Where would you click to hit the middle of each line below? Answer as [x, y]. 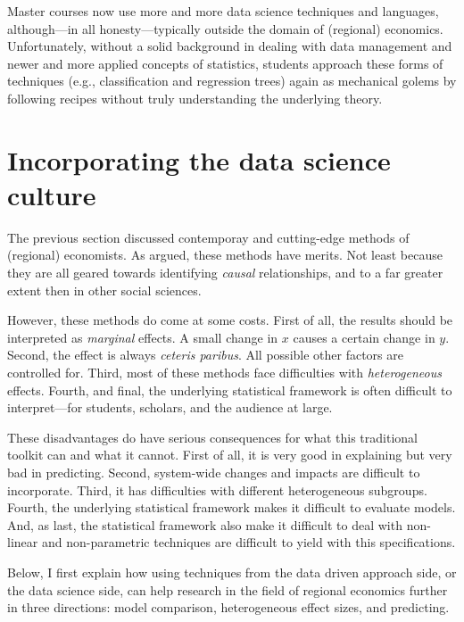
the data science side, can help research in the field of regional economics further [228, 589]
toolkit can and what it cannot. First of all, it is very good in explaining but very [230, 455]
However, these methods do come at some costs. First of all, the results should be [230, 320]
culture [52, 194]
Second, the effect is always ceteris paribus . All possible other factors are [205, 355]
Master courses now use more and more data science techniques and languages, [223, 11]
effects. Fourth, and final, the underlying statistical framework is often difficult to [230, 390]
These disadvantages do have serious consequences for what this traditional [212, 437]
